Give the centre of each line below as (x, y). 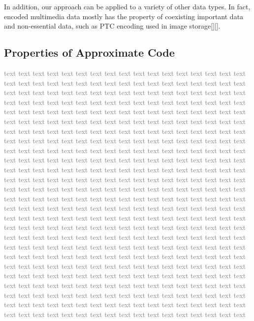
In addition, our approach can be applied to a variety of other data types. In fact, (127, 6)
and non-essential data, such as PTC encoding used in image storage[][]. (112, 26)
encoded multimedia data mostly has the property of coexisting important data (124, 16)
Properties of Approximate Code (89, 52)
